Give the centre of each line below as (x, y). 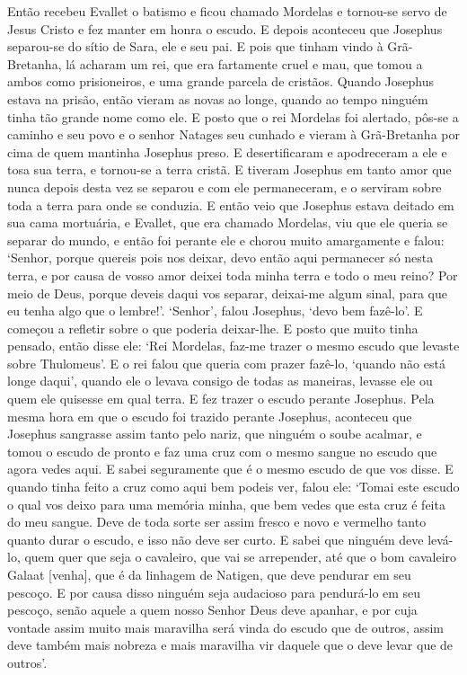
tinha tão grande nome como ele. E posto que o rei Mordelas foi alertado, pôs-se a (233, 116)
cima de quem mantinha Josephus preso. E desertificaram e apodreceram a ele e (227, 151)
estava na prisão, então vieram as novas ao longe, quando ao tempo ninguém (218, 98)
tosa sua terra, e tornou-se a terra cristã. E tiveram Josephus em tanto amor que (229, 169)
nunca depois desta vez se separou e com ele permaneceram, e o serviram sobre (225, 187)
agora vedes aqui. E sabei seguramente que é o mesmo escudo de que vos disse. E (230, 469)
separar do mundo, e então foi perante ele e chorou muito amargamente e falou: (226, 240)
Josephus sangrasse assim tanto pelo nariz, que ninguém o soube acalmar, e (215, 434)
